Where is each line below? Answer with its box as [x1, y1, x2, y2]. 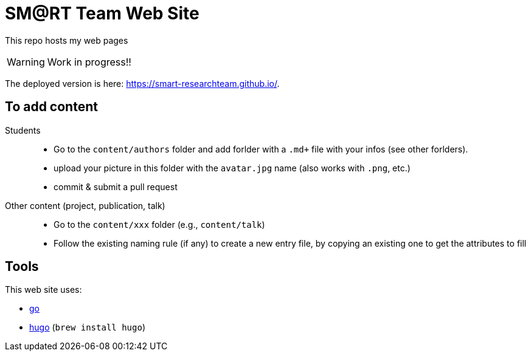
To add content [5, 99, 98, 115]
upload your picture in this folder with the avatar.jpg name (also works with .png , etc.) [54, 162, 411, 173]
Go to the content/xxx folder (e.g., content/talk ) [54, 219, 265, 230]
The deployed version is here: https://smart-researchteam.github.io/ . [5, 78, 280, 89]
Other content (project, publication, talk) [5, 200, 165, 211]
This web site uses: [5, 284, 82, 295]
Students [5, 125, 41, 135]
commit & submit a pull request [54, 181, 178, 192]
